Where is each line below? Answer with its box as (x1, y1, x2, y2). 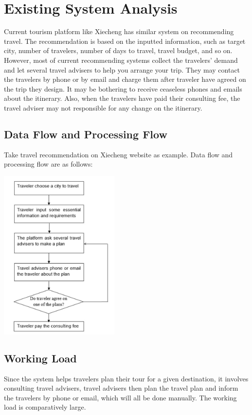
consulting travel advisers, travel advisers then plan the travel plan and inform (4, 383, 238, 393)
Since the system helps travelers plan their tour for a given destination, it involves (4, 373, 249, 383)
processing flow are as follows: (4, 159, 93, 169)
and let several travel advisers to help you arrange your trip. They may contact (4, 64, 240, 75)
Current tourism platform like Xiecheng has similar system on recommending (4, 26, 234, 37)
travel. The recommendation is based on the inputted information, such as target (4, 36, 246, 46)
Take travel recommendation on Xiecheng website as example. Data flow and (4, 149, 233, 159)
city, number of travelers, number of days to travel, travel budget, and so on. (4, 45, 233, 56)
